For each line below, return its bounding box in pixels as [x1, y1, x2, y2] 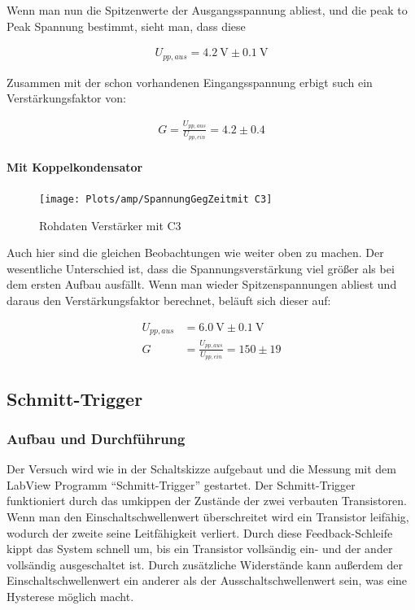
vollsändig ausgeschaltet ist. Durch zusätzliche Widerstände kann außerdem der [7, 556, 403, 573]
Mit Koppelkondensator [7, 158, 143, 175]
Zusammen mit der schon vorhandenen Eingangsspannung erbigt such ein [7, 73, 373, 90]
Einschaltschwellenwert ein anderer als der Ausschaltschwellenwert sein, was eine [7, 572, 408, 589]
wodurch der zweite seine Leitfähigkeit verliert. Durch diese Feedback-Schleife [7, 524, 393, 541]
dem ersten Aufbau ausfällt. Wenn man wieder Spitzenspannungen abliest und [7, 276, 397, 293]
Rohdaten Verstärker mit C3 [39, 216, 181, 233]
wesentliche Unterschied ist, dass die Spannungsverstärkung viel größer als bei [7, 259, 395, 277]
